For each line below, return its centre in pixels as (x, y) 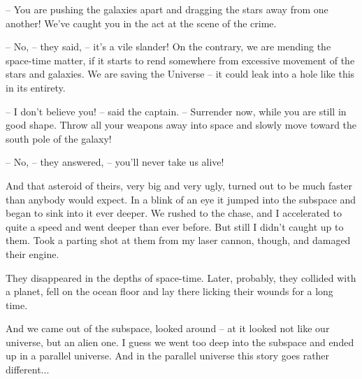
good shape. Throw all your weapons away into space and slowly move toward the (181, 125)
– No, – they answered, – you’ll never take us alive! (115, 162)
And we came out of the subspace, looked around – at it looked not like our (168, 328)
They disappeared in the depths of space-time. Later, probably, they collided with (181, 277)
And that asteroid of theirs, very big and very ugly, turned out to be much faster (179, 185)
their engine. (32, 253)
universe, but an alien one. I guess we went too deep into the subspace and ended (180, 342)
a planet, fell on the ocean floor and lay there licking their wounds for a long (169, 291)
